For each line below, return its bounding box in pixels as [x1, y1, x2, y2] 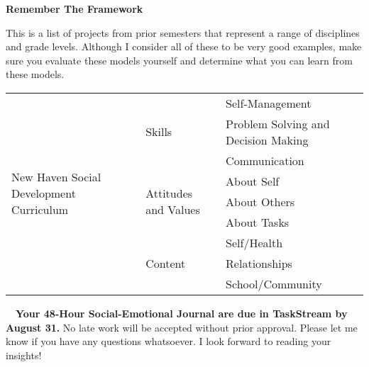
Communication [226, 152, 304, 169]
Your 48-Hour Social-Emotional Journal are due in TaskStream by [16, 305, 348, 320]
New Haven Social [11, 169, 101, 186]
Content [145, 254, 186, 271]
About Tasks [226, 213, 290, 230]
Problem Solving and [226, 115, 330, 132]
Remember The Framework [6, 1, 143, 16]
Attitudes [145, 185, 193, 202]
